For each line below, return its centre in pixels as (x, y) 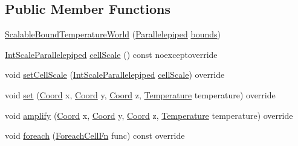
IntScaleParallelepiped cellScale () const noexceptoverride (111, 54)
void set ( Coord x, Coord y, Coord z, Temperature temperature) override (140, 94)
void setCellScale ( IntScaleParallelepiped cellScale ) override (115, 75)
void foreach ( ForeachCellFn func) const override (95, 135)
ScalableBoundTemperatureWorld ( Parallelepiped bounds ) (113, 34)
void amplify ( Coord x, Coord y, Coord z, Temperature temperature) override (149, 115)
